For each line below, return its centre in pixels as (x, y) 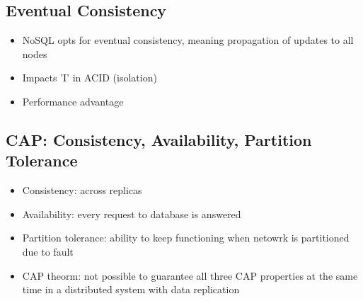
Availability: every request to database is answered (132, 214)
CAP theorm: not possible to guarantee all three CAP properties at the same (190, 275)
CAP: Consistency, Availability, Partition (159, 139)
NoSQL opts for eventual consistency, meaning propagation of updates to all (188, 40)
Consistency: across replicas (82, 190)
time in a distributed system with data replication (131, 289)
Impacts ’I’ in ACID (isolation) (90, 78)
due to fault (48, 251)
